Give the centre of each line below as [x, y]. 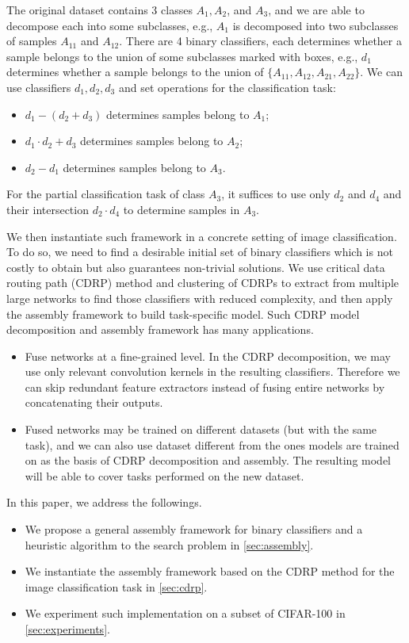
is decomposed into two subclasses [315, 25]
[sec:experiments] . [67, 629]
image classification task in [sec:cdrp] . [116, 586]
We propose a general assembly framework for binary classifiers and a [194, 529]
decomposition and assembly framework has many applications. [160, 329]
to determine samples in [182, 209]
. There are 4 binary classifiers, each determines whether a [260, 41]
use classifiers [39, 87]
